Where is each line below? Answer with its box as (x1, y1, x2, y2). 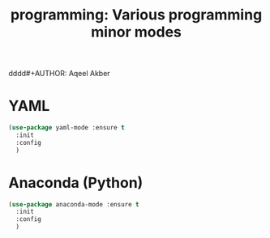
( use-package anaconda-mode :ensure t (8, 200, 139, 208)
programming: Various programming (10, 6, 263, 24)
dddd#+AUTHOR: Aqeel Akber (8, 69, 111, 79)
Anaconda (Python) (8, 173, 144, 192)
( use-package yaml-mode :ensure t (8, 124, 126, 132)
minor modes (90, 23, 182, 41)
